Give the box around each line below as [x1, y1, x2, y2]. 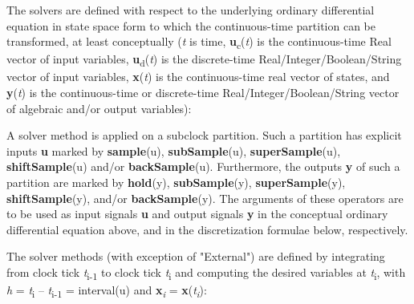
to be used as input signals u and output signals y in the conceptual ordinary [6, 205, 388, 222]
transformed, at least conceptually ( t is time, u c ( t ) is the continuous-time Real [6, 33, 392, 51]
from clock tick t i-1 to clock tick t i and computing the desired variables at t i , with [6, 263, 406, 282]
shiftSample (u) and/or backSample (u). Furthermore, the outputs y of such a [6, 158, 400, 175]
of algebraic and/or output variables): [6, 99, 192, 116]
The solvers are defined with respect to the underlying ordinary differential [6, 2, 375, 18]
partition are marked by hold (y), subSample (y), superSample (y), [6, 174, 346, 190]
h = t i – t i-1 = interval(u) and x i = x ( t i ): [6, 282, 207, 300]
